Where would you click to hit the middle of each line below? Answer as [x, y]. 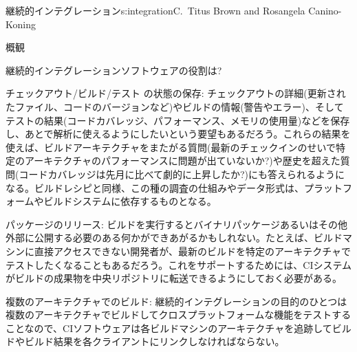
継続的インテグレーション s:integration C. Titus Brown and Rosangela [155, 10]
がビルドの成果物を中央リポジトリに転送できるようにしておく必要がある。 [174, 278]
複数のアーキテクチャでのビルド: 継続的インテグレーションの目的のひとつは [176, 301]
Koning [21, 24]
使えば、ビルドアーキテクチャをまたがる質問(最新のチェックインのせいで [171, 147]
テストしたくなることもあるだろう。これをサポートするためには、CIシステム [179, 264]
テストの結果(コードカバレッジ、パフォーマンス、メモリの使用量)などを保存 [178, 120]
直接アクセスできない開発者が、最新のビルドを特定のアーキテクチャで [193, 251]
